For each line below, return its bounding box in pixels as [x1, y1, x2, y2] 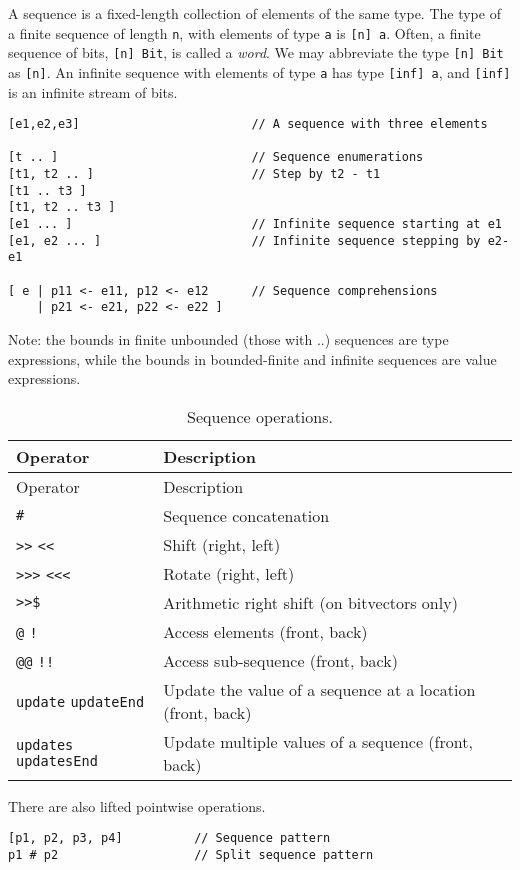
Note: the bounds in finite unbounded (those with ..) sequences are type [8, 329, 449, 350]
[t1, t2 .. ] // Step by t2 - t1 [8, 167, 381, 182]
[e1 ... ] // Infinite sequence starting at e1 [8, 217, 502, 232]
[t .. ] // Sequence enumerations [8, 150, 424, 165]
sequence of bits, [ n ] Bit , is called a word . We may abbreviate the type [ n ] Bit [8, 42, 504, 63]
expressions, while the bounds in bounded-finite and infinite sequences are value [8, 348, 497, 369]
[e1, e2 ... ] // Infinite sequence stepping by [8, 233, 481, 248]
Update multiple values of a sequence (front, [163, 729, 473, 753]
